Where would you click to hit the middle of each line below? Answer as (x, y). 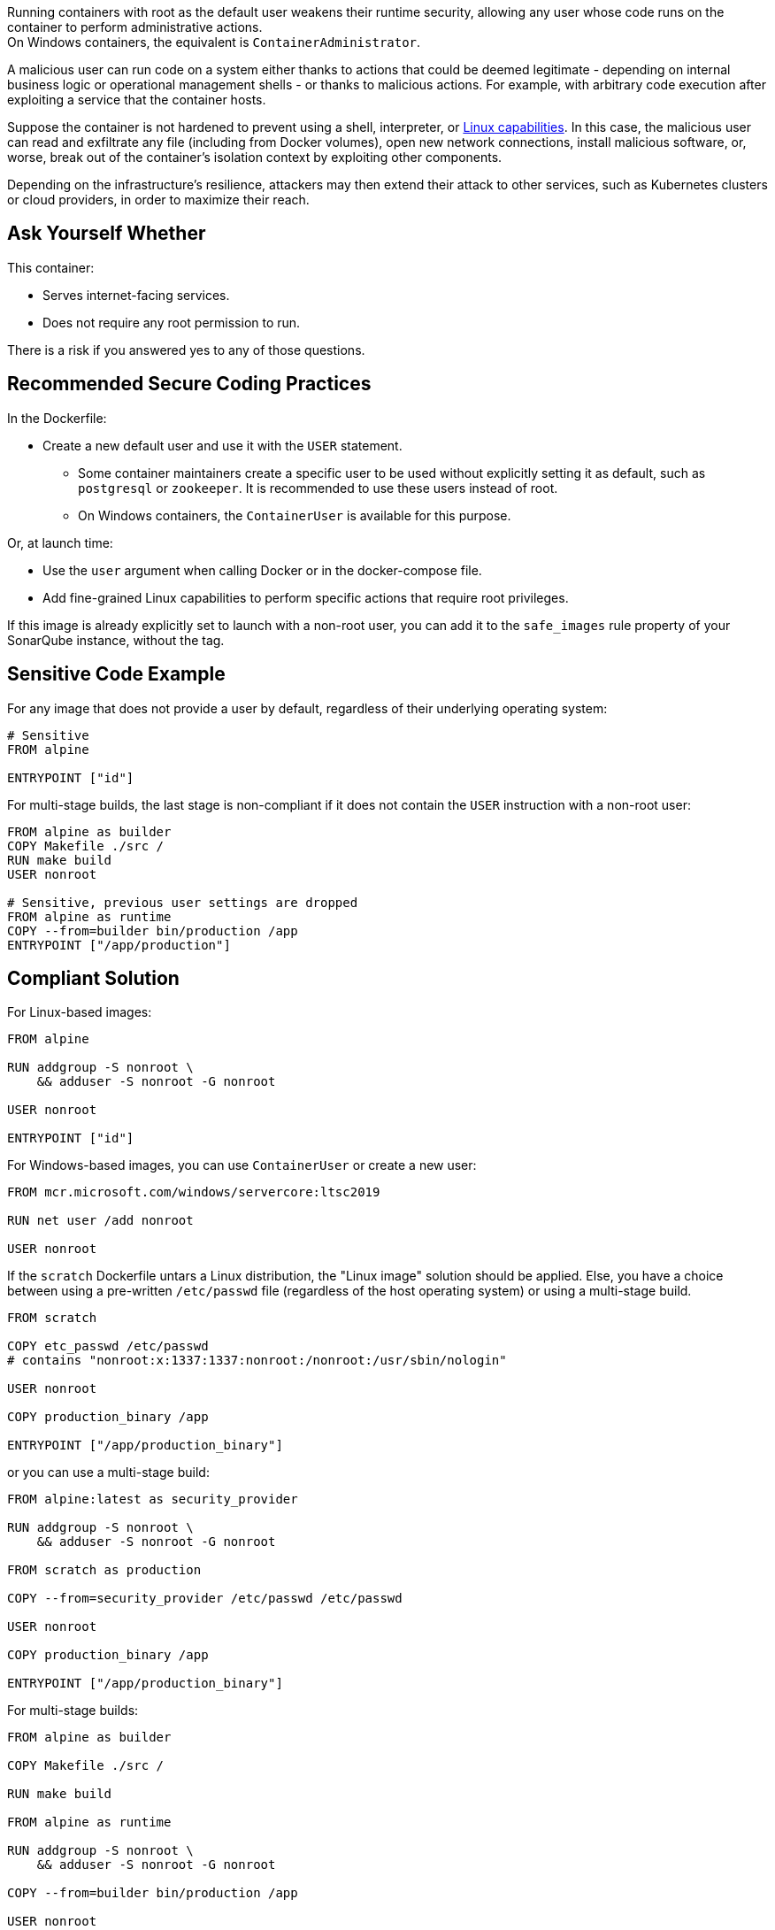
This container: (51, 267)
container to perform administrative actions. (135, 27)
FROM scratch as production (104, 1570)
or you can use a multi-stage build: (108, 1472)
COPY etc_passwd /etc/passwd (108, 1346)
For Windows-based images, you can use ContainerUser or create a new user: (242, 1165)
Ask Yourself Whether (107, 234)
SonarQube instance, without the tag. (116, 640)
